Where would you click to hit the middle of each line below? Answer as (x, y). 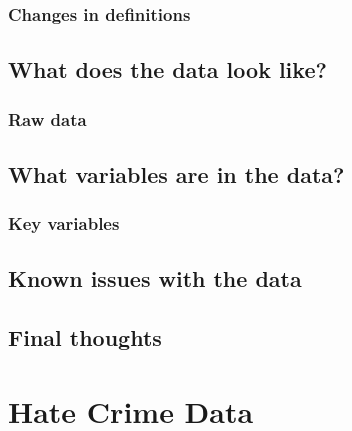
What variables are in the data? (176, 173)
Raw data (47, 118)
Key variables (64, 223)
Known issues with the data (155, 278)
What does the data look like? (167, 69)
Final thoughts (85, 337)
